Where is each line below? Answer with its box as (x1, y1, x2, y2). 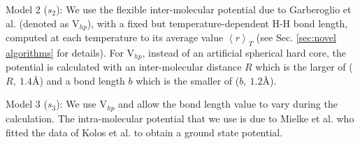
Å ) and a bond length (31, 73, 125, 87)
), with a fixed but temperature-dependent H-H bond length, (87, 15, 348, 30)
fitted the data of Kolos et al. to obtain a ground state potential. (6, 124, 283, 139)
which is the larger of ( (255, 59, 353, 74)
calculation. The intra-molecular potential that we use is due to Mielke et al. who (6, 110, 354, 125)
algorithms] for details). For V (6, 45, 135, 59)
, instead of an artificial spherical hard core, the (142, 45, 347, 59)
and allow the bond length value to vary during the (118, 96, 338, 111)
